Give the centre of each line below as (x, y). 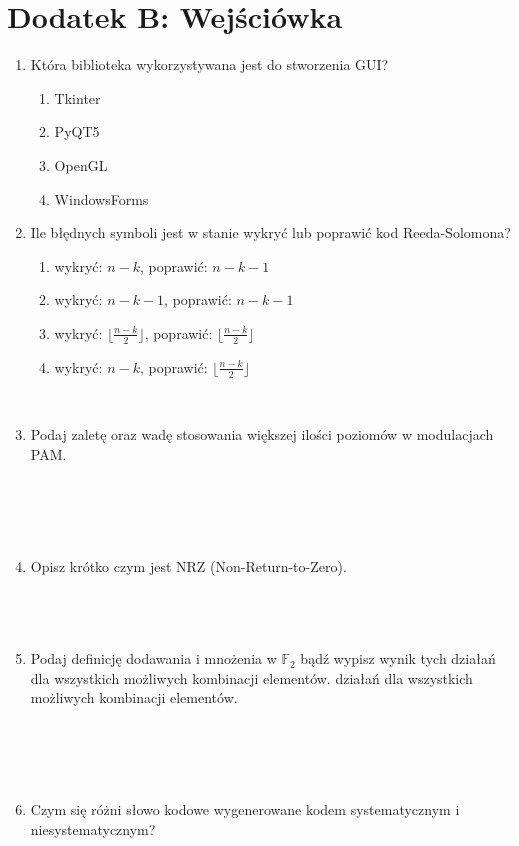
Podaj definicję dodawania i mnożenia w (153, 658)
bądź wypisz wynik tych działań (398, 658)
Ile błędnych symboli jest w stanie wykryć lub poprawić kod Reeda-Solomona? (270, 232)
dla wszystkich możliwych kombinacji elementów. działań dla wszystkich (251, 677)
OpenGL (81, 164)
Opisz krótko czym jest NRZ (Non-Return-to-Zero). (188, 565)
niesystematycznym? (93, 828)
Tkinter (77, 97)
